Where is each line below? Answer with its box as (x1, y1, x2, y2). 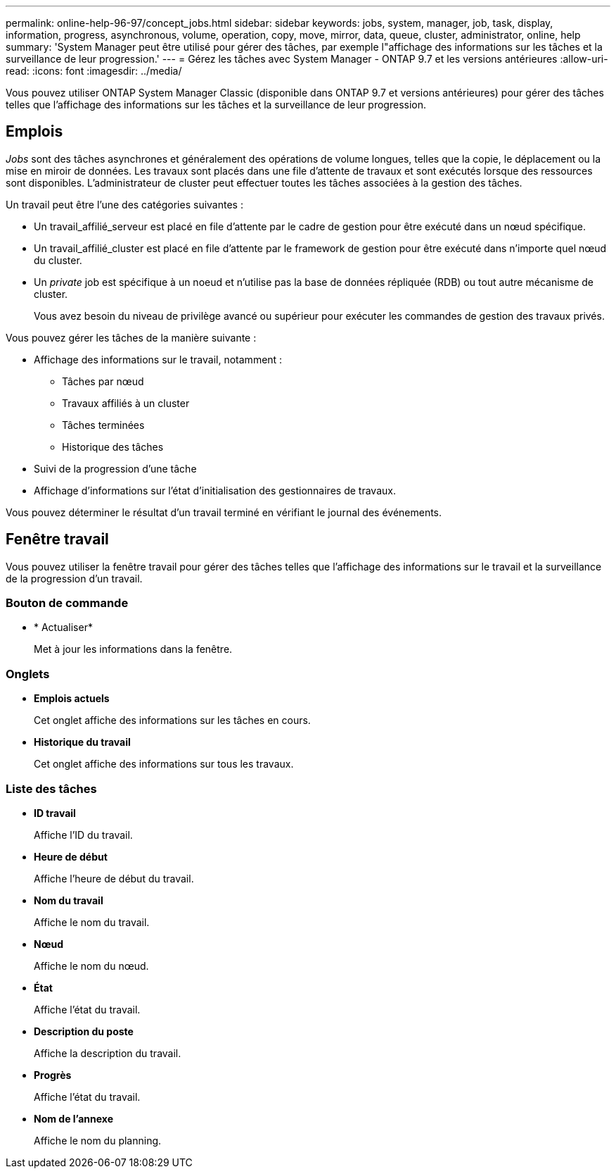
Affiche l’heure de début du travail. (34, 872, 194, 885)
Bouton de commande (6, 596, 129, 611)
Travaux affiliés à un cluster (62, 396, 190, 409)
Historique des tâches (62, 440, 164, 453)
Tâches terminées (62, 418, 145, 431)
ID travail (34, 806, 76, 819)
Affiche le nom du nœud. (34, 959, 149, 972)
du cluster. (34, 254, 82, 266)
